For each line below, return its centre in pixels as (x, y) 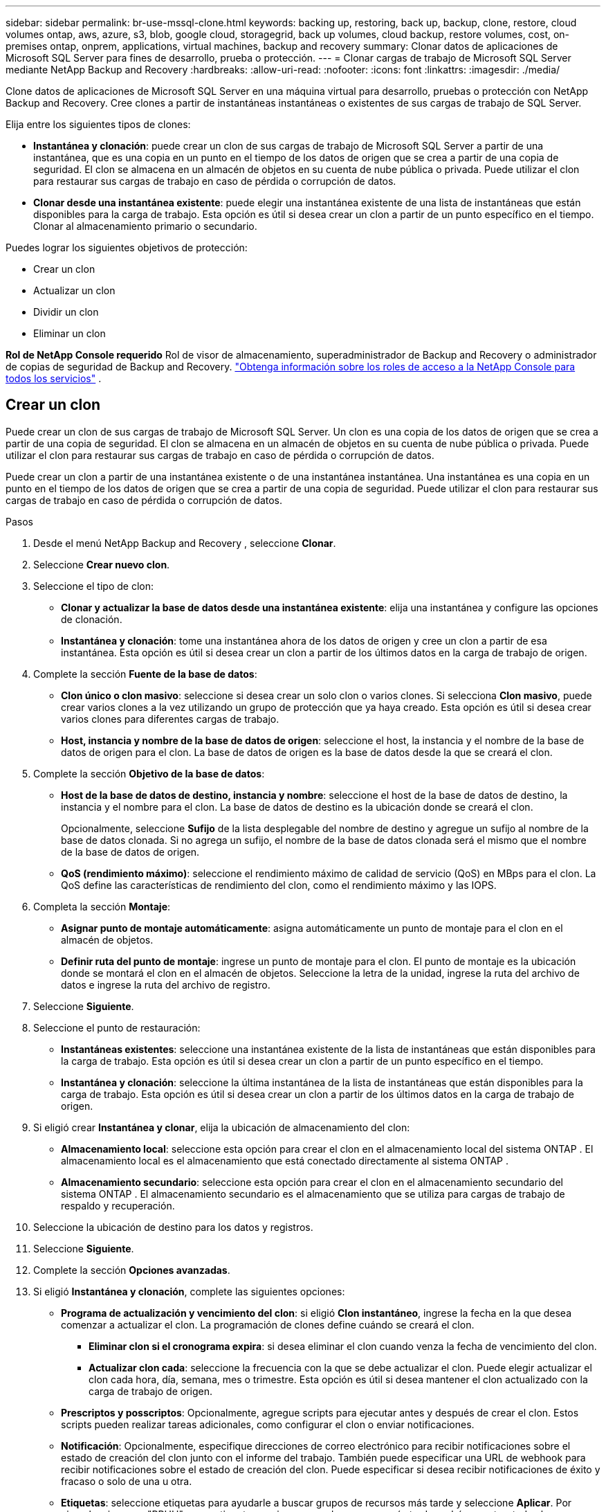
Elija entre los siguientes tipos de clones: (98, 124)
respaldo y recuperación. (118, 1205)
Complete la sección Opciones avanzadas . (132, 1270)
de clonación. (92, 619)
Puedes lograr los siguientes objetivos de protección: (127, 247)
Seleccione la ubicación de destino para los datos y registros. (173, 1227)
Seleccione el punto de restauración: (117, 1027)
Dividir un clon (66, 312)
